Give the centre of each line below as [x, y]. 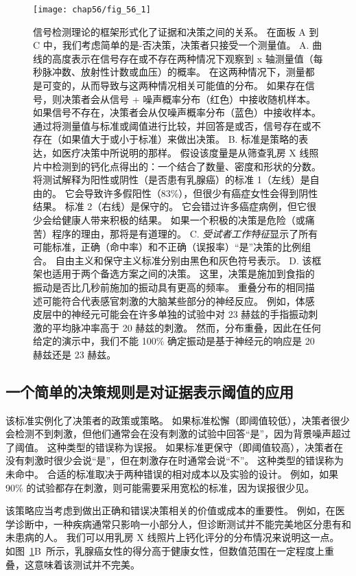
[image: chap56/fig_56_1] [92, 10]
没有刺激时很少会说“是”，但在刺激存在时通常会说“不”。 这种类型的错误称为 [175, 460]
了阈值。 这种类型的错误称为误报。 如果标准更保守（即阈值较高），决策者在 [175, 447]
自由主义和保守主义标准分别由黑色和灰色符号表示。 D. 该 [183, 260]
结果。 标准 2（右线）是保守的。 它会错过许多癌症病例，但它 [170, 206]
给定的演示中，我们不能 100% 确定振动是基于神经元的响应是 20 [174, 341]
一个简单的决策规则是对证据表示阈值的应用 [150, 391]
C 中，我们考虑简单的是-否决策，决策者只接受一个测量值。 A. [171, 45]
